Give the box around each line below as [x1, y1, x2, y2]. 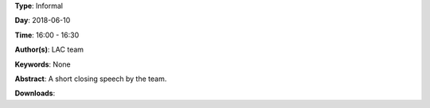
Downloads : [14, 88, 56, 98]
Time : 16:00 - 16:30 [14, 30, 80, 40]
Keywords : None [14, 60, 71, 69]
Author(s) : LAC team [14, 44, 84, 55]
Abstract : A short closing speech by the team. [14, 74, 167, 83]
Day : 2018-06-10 [14, 16, 71, 25]
